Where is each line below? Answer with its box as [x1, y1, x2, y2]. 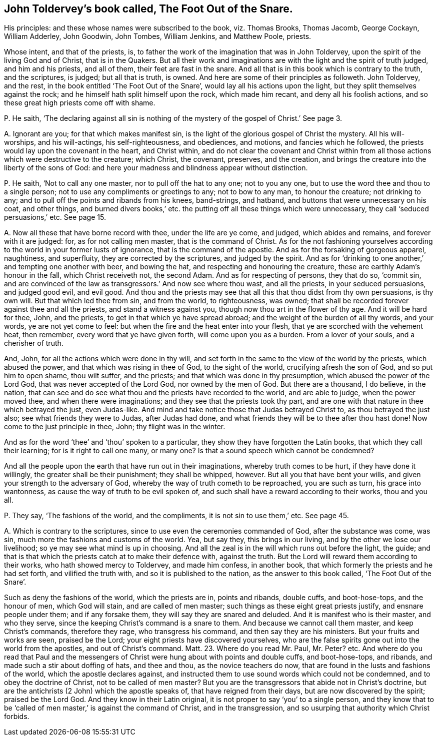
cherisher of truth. [4, 339, 63, 348]
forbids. [4, 712, 29, 721]
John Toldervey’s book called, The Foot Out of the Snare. [4, 2, 293, 15]
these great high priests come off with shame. [4, 98, 155, 107]
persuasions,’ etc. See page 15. [4, 213, 106, 222]
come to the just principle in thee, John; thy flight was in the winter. [4, 422, 225, 431]
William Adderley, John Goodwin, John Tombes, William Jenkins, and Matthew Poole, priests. [4, 32, 311, 41]
